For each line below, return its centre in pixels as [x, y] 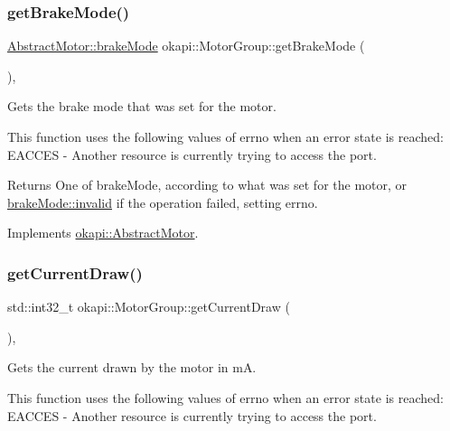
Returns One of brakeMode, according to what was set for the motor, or [207, 185]
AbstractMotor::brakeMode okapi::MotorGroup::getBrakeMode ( [186, 46]
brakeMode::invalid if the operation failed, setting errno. [163, 202]
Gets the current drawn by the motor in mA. [132, 367]
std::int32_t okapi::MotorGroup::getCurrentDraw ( [149, 307]
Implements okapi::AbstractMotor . [103, 233]
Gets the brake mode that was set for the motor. [142, 106]
